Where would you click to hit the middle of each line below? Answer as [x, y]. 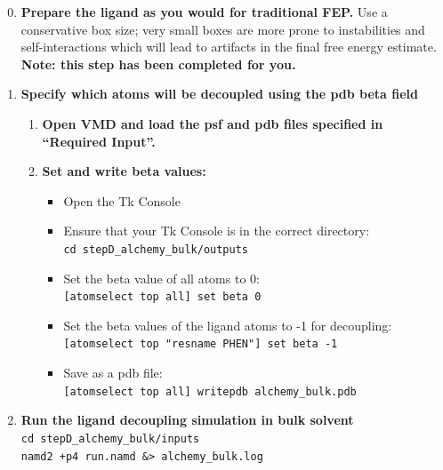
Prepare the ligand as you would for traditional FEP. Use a [204, 12]
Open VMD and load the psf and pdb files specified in [213, 123]
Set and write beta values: [124, 171]
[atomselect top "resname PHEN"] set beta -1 [201, 344]
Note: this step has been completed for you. [158, 64]
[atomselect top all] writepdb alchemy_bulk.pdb [210, 391]
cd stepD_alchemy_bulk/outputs [156, 249]
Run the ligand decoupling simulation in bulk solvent [187, 420]
